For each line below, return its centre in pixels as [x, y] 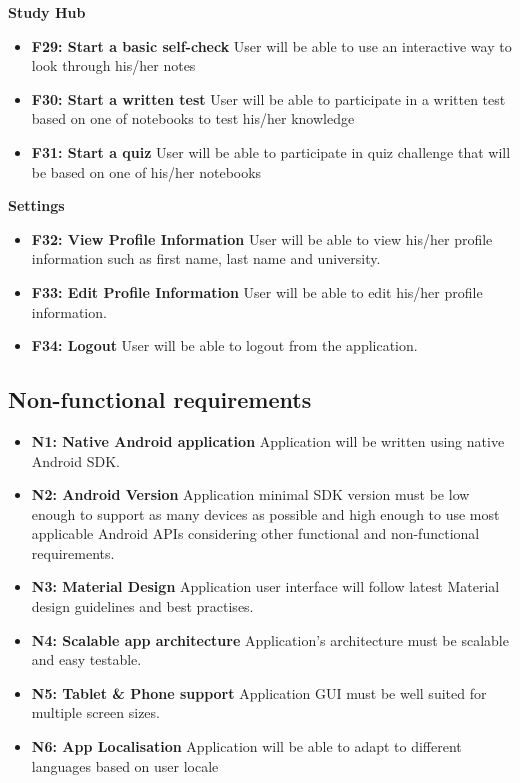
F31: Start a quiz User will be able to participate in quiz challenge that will [271, 151]
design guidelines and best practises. [142, 606]
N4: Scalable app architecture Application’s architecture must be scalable [270, 639]
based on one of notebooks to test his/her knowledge [193, 118]
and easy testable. [86, 659]
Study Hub [47, 12]
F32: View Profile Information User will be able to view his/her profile [262, 238]
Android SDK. [75, 460]
